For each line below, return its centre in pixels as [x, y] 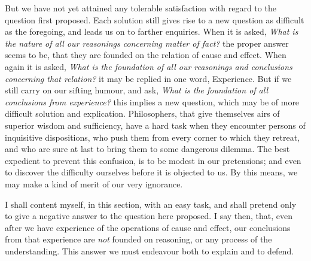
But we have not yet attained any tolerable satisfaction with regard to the [141, 8]
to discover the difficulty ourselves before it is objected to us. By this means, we [151, 172]
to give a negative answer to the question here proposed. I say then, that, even [149, 216]
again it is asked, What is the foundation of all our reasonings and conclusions [149, 66]
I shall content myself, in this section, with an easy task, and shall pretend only [151, 204]
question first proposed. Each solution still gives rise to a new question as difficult [155, 19]
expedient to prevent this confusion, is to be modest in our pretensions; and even [153, 160]
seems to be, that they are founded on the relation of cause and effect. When [146, 55]
